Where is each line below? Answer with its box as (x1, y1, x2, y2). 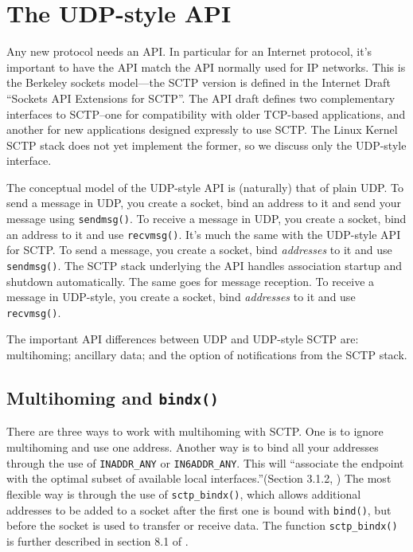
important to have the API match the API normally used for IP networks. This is (6, 58, 406, 75)
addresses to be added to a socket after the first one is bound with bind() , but (6, 501, 392, 518)
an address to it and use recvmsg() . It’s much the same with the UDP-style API (6, 225, 401, 242)
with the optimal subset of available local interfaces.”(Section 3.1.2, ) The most (6, 470, 392, 487)
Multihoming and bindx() (6, 386, 219, 410)
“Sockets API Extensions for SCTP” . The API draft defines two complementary (6, 89, 395, 106)
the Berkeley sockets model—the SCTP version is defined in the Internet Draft (6, 74, 391, 91)
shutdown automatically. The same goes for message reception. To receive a (6, 272, 375, 289)
